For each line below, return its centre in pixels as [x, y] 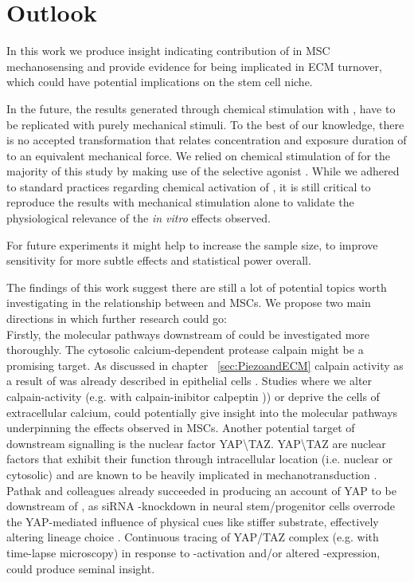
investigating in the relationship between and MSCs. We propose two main [189, 303]
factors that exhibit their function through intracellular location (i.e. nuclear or [199, 459]
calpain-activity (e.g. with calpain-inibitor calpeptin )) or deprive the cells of [193, 396]
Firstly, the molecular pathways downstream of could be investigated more [188, 334]
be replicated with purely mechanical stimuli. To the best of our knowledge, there [205, 124]
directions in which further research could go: [117, 319]
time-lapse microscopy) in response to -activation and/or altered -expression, [193, 552]
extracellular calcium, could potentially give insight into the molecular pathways [202, 412]
